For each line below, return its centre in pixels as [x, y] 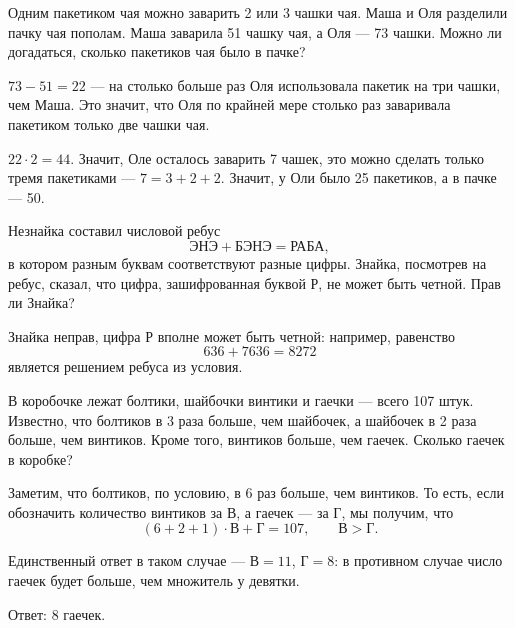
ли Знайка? [41, 302]
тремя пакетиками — [72, 177]
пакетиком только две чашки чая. [109, 123]
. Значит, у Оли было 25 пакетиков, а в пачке [358, 177]
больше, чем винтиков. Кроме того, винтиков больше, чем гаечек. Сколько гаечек [256, 439]
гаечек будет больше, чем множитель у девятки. [154, 580]
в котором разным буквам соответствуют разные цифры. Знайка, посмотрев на [247, 262]
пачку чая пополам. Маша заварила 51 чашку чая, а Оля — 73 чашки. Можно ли [255, 31]
